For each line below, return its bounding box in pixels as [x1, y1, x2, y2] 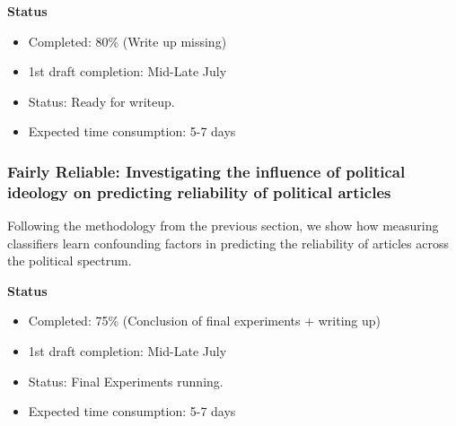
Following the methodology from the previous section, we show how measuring [7, 216, 439, 235]
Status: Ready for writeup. [28, 91, 175, 110]
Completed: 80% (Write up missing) [28, 31, 227, 50]
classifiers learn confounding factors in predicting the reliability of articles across [7, 233, 449, 252]
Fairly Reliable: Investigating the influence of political [7, 160, 406, 182]
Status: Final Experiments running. [28, 371, 224, 390]
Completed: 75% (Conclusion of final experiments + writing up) [28, 311, 381, 330]
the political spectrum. [7, 251, 132, 270]
